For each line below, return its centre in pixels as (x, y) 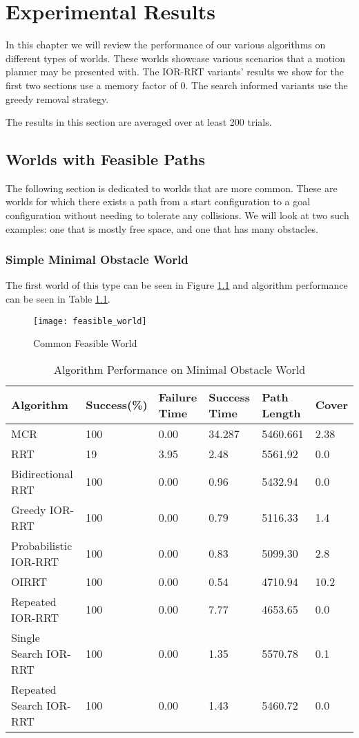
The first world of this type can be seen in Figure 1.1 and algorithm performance (177, 285)
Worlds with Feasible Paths (106, 159)
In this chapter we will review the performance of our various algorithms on (166, 45)
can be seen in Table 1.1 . (58, 299)
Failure (178, 397)
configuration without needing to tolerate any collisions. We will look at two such (177, 215)
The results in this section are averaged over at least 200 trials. (139, 122)
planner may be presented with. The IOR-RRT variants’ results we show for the (175, 72)
